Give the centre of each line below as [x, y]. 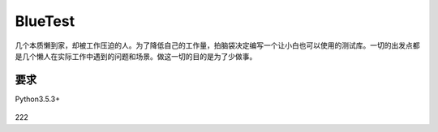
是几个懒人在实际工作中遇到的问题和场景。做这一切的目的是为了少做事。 [136, 56]
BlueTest [45, 21]
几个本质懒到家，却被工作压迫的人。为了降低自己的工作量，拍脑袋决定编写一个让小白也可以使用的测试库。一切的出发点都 [217, 45]
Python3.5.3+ [38, 99]
